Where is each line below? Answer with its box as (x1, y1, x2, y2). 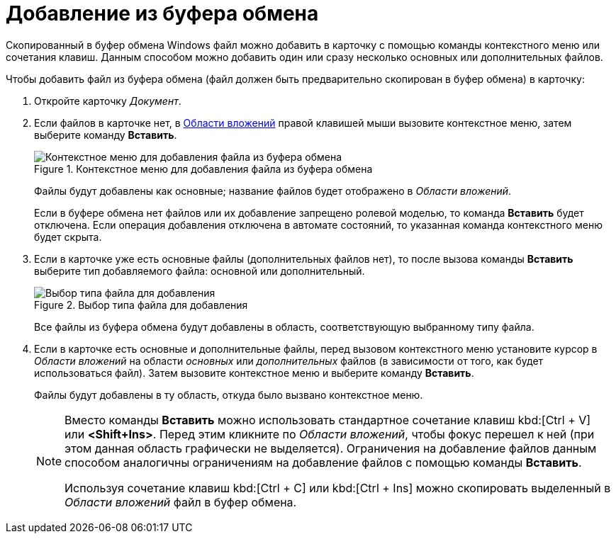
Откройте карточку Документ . (34, 94, 181, 107)
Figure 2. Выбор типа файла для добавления (34, 298, 248, 311)
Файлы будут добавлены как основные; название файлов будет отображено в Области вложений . (34, 184, 512, 197)
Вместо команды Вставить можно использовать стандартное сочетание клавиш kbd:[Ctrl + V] (65, 412, 591, 427)
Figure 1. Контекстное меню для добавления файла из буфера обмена (34, 162, 373, 175)
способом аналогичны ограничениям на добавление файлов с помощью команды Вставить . (65, 455, 582, 470)
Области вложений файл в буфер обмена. (65, 494, 297, 509)
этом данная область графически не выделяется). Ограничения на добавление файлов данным (65, 441, 597, 455)
